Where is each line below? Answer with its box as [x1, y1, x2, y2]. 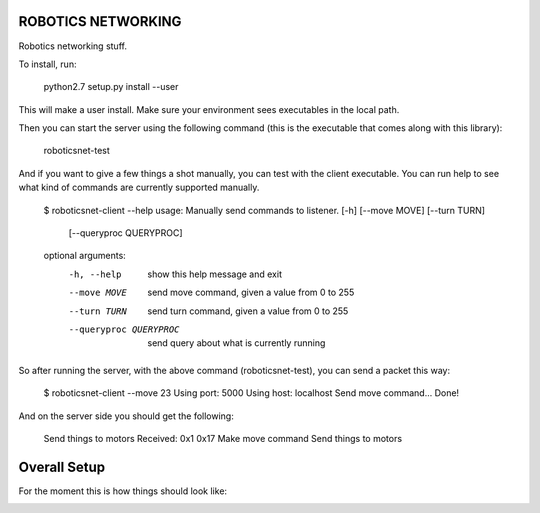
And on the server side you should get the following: [18, 410, 234, 422]
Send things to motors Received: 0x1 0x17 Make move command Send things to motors [43, 432, 403, 444]
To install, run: [18, 58, 77, 70]
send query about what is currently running [147, 337, 326, 349]
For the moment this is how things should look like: [18, 485, 228, 497]
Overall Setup [18, 458, 105, 475]
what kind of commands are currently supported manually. [18, 181, 260, 194]
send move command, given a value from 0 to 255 [147, 286, 355, 299]
